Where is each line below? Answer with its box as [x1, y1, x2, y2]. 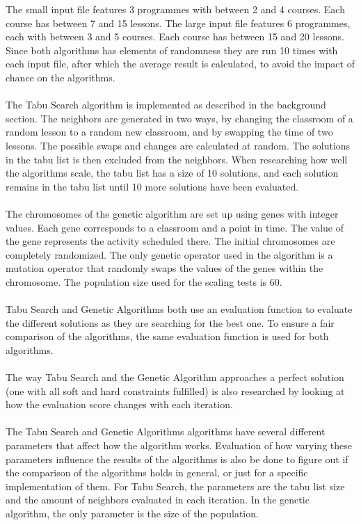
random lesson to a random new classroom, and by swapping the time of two [6, 124, 333, 139]
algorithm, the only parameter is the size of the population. [6, 506, 259, 520]
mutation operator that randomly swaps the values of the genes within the [6, 261, 323, 275]
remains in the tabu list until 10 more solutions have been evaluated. [6, 179, 299, 193]
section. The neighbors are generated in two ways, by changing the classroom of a [6, 111, 353, 125]
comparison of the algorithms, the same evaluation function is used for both [6, 329, 329, 344]
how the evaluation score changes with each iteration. [6, 397, 233, 412]
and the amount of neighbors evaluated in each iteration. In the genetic [6, 492, 310, 507]
